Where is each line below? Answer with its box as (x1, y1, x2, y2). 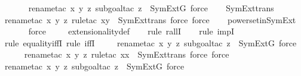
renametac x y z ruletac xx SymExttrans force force (24, 48, 229, 61)
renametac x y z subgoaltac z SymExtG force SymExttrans (28, 2, 274, 14)
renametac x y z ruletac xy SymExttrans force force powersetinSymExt (5, 13, 296, 26)
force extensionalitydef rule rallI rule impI (28, 25, 235, 37)
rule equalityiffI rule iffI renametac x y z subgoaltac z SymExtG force (5, 36, 297, 49)
